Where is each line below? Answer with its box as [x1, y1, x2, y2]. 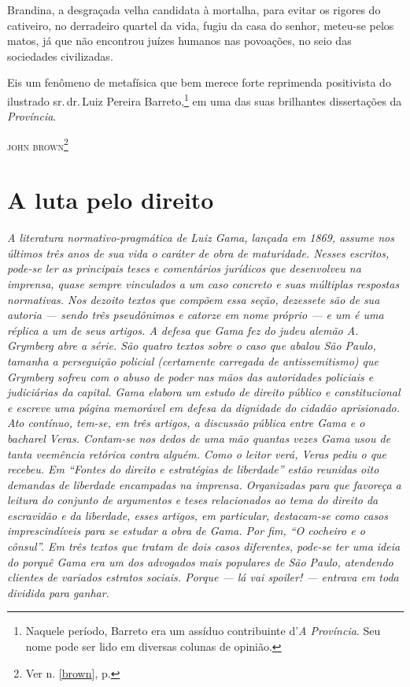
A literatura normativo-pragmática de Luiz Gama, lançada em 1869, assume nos [7, 229, 394, 246]
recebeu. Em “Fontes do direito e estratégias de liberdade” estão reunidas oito [7, 461, 379, 477]
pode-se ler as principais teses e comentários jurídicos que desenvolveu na [7, 260, 361, 277]
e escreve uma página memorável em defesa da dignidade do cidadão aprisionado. [7, 399, 400, 415]
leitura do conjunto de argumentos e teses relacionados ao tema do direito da [7, 492, 379, 508]
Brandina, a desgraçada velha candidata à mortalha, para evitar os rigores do [7, 2, 381, 17]
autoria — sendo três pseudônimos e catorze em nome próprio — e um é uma [7, 306, 384, 323]
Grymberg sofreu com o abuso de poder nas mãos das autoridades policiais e [7, 368, 374, 384]
